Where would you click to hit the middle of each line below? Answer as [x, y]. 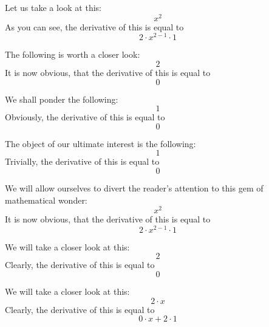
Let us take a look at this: [53, 7]
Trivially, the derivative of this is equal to [82, 161]
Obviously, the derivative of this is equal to [85, 117]
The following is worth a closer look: [73, 54]
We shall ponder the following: [62, 99]
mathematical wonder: [46, 200]
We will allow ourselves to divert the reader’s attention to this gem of [134, 188]
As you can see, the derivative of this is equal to [94, 26]
